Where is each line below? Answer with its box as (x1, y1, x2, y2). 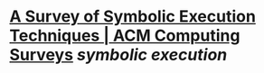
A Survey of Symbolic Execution (9, 6, 256, 27)
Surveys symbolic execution (9, 45, 228, 65)
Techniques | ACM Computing (9, 25, 240, 46)
